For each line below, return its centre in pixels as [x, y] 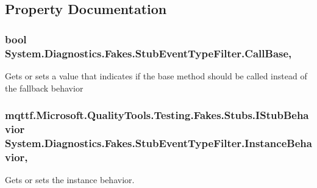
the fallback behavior [44, 88]
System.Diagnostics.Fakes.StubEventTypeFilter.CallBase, [148, 53]
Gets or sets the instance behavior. [70, 180]
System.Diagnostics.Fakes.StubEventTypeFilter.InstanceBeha [158, 143]
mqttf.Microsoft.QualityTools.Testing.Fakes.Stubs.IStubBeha [157, 115]
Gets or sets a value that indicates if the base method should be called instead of [156, 75]
